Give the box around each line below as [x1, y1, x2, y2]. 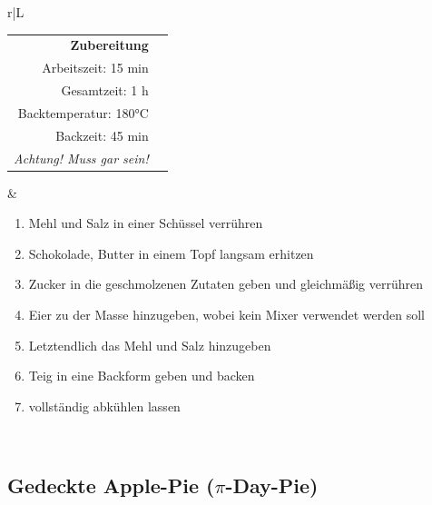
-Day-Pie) [225, 471, 319, 500]
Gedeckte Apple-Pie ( [7, 471, 215, 500]
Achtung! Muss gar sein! [14, 148, 149, 167]
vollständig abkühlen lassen [28, 396, 181, 415]
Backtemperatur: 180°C [17, 103, 149, 122]
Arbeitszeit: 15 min [42, 58, 149, 77]
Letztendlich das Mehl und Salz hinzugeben [28, 335, 271, 354]
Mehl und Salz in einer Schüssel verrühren [28, 213, 263, 233]
